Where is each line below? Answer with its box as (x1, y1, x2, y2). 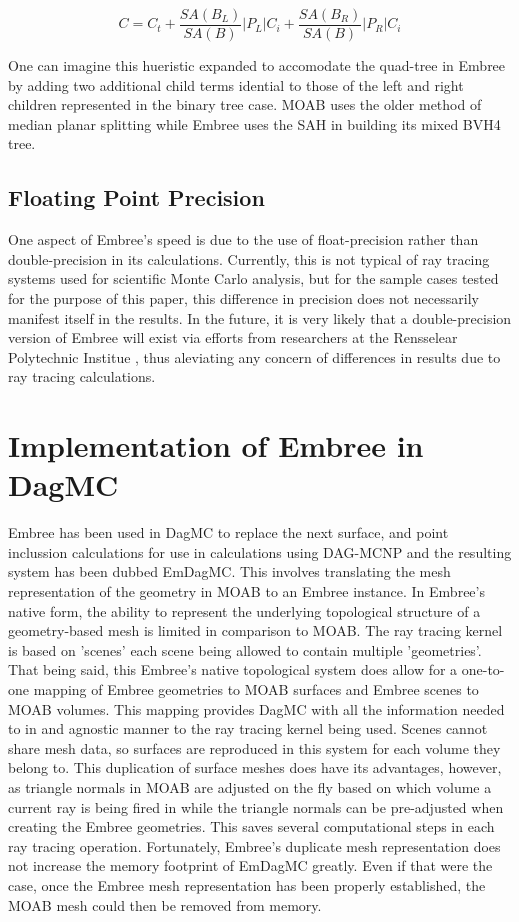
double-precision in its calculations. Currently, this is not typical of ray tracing (8, 248, 490, 269)
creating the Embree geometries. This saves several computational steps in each (8, 816, 495, 837)
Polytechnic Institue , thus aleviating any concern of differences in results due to (8, 346, 501, 367)
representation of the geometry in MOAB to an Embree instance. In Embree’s (8, 581, 485, 602)
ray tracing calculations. (8, 366, 156, 387)
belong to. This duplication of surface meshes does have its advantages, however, (8, 757, 502, 778)
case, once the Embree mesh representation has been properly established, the (8, 874, 486, 895)
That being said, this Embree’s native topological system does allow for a (8, 659, 458, 680)
